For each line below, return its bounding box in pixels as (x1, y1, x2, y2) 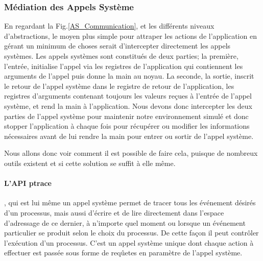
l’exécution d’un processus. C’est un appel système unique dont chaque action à (4, 237, 254, 248)
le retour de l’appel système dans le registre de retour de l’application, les (4, 80, 234, 91)
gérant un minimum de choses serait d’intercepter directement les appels (4, 40, 231, 51)
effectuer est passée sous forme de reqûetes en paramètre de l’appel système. (4, 247, 243, 258)
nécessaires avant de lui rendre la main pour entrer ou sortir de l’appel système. (4, 130, 254, 141)
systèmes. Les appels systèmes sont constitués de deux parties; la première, (4, 51, 238, 61)
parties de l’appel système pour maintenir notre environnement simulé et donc (4, 110, 249, 121)
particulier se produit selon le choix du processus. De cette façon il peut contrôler (4, 227, 259, 238)
